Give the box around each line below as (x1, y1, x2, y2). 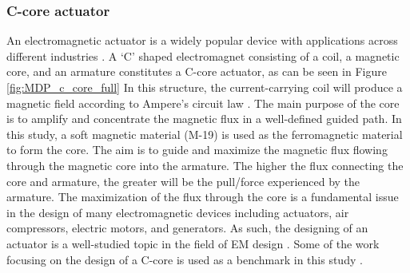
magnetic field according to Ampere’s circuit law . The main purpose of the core (6, 94, 400, 111)
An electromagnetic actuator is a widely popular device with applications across (6, 32, 398, 49)
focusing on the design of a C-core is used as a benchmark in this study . (6, 251, 363, 267)
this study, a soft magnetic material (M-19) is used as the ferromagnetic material (6, 125, 403, 142)
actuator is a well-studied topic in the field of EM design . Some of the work (6, 235, 380, 251)
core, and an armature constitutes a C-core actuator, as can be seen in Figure (6, 63, 387, 80)
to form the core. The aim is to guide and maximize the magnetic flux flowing (6, 141, 388, 158)
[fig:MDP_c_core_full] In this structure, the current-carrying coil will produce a (6, 79, 403, 95)
